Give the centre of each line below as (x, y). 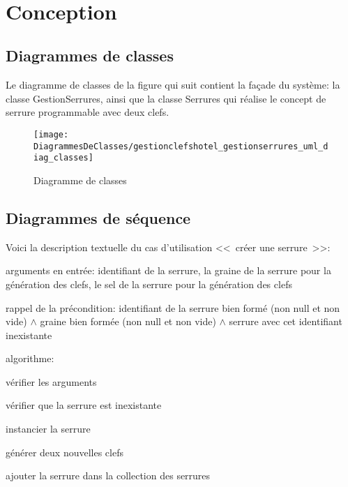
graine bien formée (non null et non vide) (128, 321)
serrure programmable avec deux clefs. (88, 112)
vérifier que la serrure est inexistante (84, 405)
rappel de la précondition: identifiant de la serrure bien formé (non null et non (173, 307)
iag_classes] (63, 158)
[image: (51, 134)
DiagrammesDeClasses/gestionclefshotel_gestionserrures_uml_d (181, 146)
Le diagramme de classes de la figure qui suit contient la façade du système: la (173, 85)
